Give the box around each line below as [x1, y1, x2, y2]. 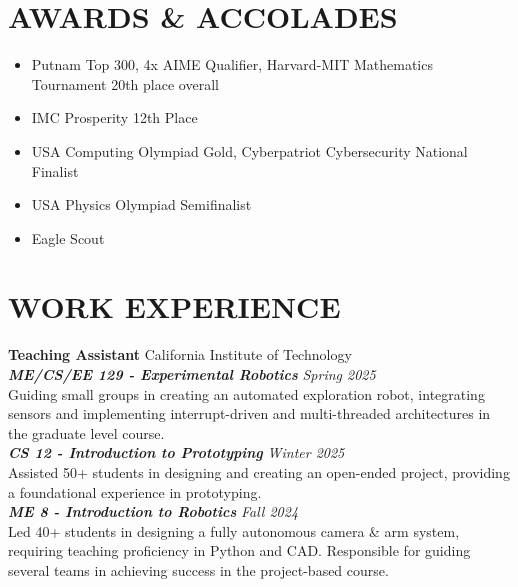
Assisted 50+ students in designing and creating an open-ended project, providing [8, 461, 510, 482]
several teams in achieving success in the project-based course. [8, 559, 389, 580]
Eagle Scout [31, 227, 105, 248]
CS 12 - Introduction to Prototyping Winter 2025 [8, 442, 345, 463]
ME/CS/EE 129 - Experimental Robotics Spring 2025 [8, 364, 376, 384]
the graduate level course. [8, 422, 165, 443]
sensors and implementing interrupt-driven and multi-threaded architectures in [8, 403, 491, 424]
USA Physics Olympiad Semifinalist [31, 194, 252, 215]
